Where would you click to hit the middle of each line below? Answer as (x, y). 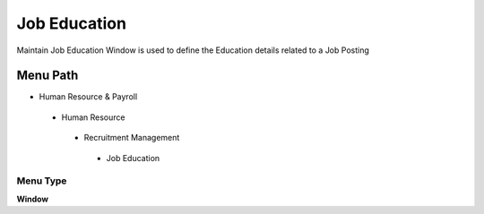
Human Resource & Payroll (88, 97)
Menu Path (48, 76)
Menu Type (42, 181)
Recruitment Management (132, 138)
